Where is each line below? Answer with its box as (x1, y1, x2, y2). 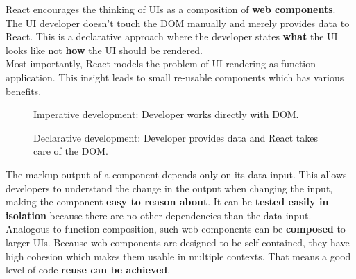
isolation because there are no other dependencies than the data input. (6, 208, 312, 222)
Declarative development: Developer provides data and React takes (33, 130, 318, 144)
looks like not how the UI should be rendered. (6, 42, 203, 57)
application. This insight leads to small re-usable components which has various (6, 69, 344, 84)
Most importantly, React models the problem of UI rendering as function (6, 56, 316, 71)
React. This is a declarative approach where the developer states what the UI (6, 29, 338, 44)
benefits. (6, 83, 42, 98)
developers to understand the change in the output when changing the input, (6, 180, 333, 195)
